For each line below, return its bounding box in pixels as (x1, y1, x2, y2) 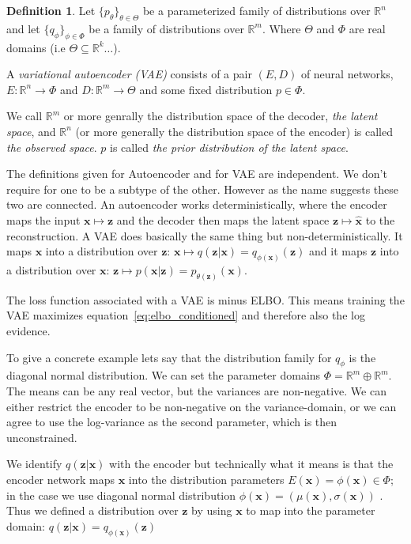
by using (191, 502, 232, 519)
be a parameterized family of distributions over (142, 2, 371, 18)
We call (6, 108, 43, 124)
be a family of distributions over (89, 20, 244, 36)
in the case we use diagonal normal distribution (6, 486, 236, 503)
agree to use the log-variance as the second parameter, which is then (6, 414, 337, 430)
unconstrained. (6, 429, 77, 445)
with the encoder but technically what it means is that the (109, 455, 394, 472)
